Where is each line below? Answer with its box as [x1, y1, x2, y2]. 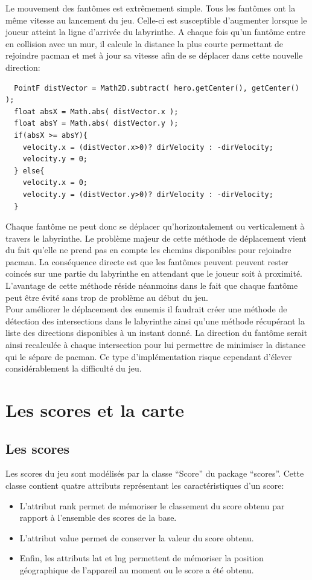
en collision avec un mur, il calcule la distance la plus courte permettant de [5, 37, 283, 50]
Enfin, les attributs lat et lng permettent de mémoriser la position [19, 552, 264, 564]
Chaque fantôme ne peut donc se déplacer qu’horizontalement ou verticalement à [5, 220, 305, 233]
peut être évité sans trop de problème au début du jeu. [5, 291, 208, 303]
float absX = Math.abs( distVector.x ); [14, 107, 179, 116]
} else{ [14, 166, 45, 175]
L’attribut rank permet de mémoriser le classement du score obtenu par [19, 499, 285, 512]
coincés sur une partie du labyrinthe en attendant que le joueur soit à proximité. [5, 267, 302, 280]
